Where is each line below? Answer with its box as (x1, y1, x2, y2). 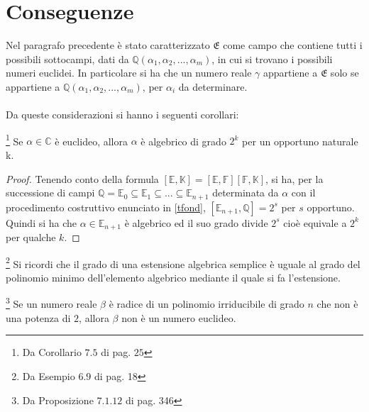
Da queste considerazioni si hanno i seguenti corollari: (6, 107, 239, 122)
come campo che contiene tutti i (223, 38, 363, 52)
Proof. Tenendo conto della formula (6, 171, 159, 186)
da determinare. (178, 79, 248, 94)
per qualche (6, 230, 56, 245)
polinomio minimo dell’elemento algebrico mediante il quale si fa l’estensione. (6, 269, 341, 284)
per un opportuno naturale (242, 133, 358, 148)
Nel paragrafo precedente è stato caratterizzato (6, 38, 210, 52)
